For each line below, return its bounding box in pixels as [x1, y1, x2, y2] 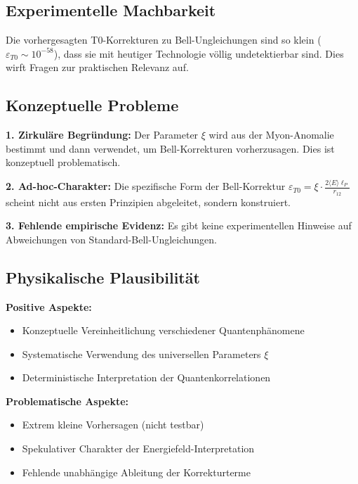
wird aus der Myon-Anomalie [208, 127, 334, 142]
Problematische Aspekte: [6, 393, 129, 408]
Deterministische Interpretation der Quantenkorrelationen [22, 370, 271, 385]
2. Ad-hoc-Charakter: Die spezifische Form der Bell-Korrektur [6, 179, 286, 193]
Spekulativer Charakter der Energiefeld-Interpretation [22, 441, 255, 456]
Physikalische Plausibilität [6, 266, 200, 288]
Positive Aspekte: [6, 299, 92, 314]
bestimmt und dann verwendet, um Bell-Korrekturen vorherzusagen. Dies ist [6, 141, 335, 155]
